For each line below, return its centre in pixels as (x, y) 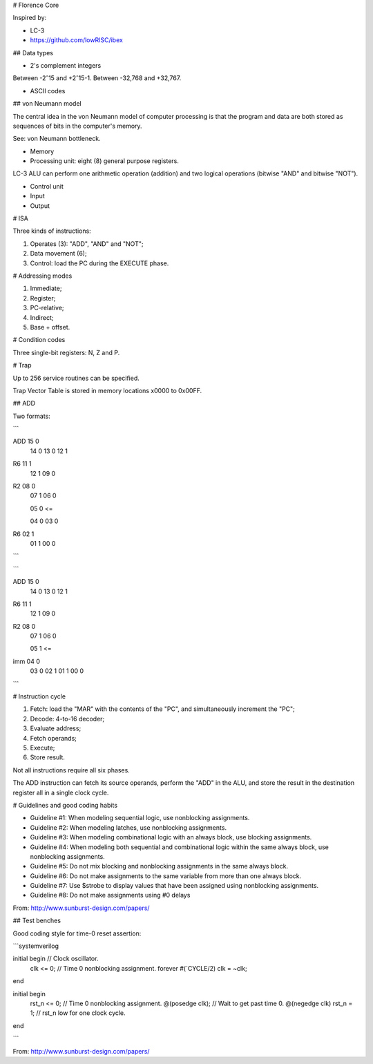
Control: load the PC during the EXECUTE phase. (99, 263)
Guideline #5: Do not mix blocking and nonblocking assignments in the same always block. (159, 866)
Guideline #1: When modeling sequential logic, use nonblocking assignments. (140, 818)
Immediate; (46, 288)
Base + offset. (50, 327)
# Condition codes (39, 340)
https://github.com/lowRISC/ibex (77, 40)
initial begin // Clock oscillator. (56, 959)
